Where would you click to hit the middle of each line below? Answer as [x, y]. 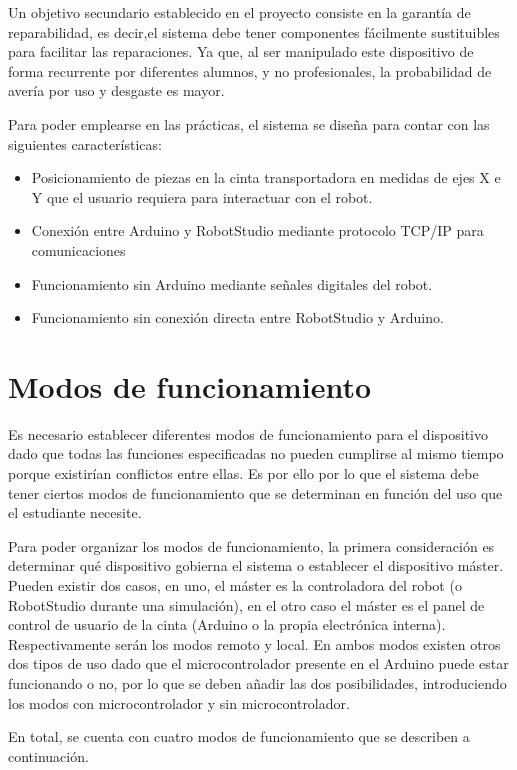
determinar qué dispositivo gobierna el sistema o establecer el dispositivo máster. [256, 565]
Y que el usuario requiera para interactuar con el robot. [202, 196]
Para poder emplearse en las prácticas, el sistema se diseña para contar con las [249, 123]
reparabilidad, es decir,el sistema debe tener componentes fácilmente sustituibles [254, 31]
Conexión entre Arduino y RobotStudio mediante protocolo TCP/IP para [257, 230]
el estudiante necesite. [75, 512]
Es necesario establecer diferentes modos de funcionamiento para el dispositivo [248, 433]
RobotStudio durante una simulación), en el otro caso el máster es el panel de [246, 604]
